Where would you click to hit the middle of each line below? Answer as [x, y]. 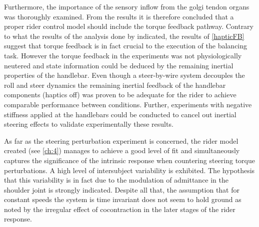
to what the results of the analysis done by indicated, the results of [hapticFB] [124, 36]
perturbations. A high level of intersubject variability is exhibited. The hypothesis [129, 170]
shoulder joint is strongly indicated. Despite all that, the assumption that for [122, 189]
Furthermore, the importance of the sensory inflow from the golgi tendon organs [127, 6]
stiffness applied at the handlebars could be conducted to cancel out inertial [120, 114]
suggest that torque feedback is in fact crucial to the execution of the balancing [126, 46]
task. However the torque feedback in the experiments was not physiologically [123, 55]
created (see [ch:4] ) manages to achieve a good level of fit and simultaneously [122, 150]
